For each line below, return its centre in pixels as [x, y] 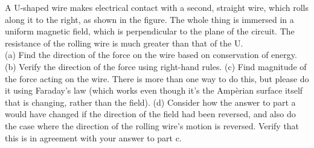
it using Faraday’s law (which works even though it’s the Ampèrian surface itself [154, 90]
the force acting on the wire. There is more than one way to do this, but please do [157, 78]
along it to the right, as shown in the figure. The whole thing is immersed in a [149, 19]
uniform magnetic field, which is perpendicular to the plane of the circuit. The [150, 31]
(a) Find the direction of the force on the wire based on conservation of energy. [151, 55]
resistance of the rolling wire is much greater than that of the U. [124, 43]
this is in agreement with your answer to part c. [93, 137]
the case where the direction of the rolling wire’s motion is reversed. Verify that [152, 125]
